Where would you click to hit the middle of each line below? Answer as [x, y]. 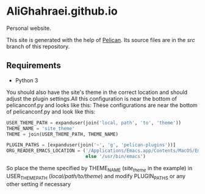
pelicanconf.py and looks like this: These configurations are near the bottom [102, 105]
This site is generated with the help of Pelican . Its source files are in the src [101, 40]
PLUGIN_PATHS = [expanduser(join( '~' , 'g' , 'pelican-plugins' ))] [91, 145]
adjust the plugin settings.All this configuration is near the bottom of [92, 98]
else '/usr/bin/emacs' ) [116, 157]
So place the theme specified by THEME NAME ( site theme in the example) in [99, 169]
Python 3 [27, 80]
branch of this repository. [38, 46]
